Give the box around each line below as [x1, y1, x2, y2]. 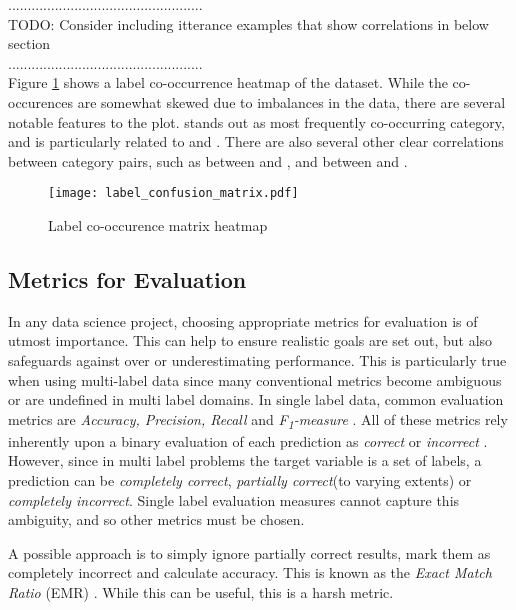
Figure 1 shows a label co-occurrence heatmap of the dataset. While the [8, 72, 448, 93]
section [8, 33, 51, 54]
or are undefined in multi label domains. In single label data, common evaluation [8, 389, 504, 410]
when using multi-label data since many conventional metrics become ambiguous [8, 369, 502, 390]
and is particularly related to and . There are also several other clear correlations [8, 131, 504, 152]
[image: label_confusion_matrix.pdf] [48, 186, 299, 201]
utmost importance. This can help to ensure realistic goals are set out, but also [8, 330, 493, 351]
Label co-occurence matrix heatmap [48, 215, 268, 235]
